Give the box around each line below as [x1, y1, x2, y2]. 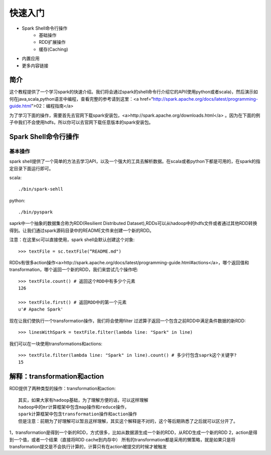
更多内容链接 [22, 62, 49, 68]
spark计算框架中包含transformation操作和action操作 [18, 411, 138, 417]
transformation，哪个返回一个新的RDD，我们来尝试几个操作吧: [9, 267, 139, 273]
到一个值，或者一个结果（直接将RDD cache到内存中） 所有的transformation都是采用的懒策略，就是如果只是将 [9, 436, 236, 442]
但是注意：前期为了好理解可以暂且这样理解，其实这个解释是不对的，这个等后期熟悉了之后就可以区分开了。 [18, 418, 238, 424]
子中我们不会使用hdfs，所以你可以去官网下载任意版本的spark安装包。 [9, 119, 154, 125]
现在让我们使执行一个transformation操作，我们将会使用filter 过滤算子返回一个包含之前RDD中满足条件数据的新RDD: [9, 318, 246, 324]
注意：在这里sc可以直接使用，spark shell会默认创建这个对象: [9, 237, 135, 243]
